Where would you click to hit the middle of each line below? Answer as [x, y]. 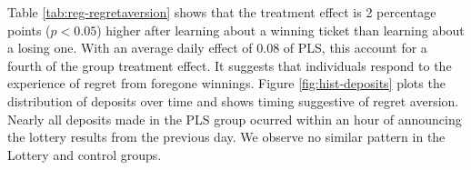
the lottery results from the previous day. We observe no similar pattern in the [226, 137]
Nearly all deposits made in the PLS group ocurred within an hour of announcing [235, 119]
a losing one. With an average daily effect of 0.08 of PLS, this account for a [217, 48]
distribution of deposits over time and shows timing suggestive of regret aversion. [233, 100]
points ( [29, 30]
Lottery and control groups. [85, 154]
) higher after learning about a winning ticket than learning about [281, 30]
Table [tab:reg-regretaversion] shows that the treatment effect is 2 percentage [222, 12]
